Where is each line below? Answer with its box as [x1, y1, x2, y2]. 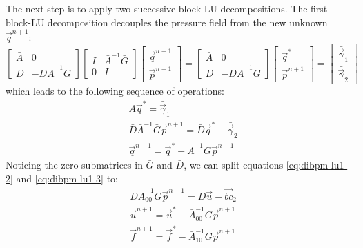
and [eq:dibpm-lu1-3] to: [16, 171, 119, 186]
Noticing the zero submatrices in [6, 158, 143, 172]
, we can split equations [184, 158, 284, 172]
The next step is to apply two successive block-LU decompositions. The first [6, 1, 328, 15]
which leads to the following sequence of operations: [6, 84, 224, 98]
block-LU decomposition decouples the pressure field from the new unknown [6, 15, 328, 29]
